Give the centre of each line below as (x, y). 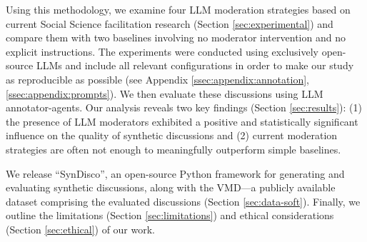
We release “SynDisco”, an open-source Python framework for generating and (175, 173)
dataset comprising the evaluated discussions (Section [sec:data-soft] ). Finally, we (183, 201)
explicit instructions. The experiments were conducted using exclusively (162, 51)
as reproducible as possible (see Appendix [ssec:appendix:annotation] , (157, 79)
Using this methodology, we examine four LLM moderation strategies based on (178, 9)
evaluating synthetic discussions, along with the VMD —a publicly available (171, 187)
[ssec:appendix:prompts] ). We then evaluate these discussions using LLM (165, 93)
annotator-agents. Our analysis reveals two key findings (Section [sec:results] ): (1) (184, 107)
